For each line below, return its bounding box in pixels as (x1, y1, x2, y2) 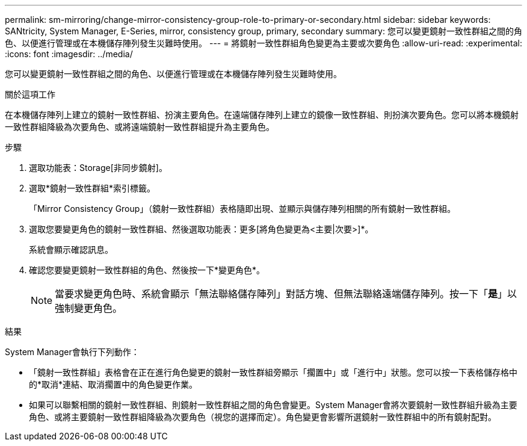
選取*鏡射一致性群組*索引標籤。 (29, 183, 156, 193)
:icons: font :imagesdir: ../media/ (5, 49, 133, 59)
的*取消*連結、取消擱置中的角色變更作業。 (29, 379, 198, 389)
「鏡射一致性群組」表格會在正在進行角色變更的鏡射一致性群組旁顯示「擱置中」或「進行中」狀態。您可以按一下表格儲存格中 (29, 367, 517, 377)
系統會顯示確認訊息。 (29, 244, 113, 255)
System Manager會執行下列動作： (5, 347, 140, 357)
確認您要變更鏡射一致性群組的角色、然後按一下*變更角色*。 (29, 265, 265, 275)
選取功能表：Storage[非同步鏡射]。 (29, 163, 167, 173)
